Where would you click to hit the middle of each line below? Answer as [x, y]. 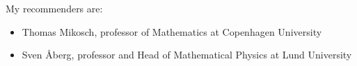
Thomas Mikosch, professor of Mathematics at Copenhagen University [172, 31]
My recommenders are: [54, 8]
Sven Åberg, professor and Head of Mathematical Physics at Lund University [187, 55]
